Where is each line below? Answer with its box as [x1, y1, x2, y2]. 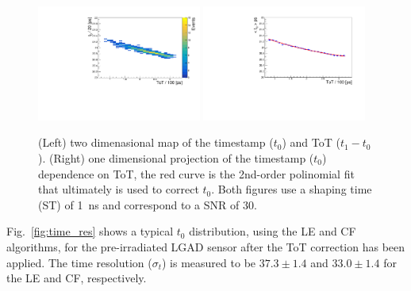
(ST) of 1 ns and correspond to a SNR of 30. [38, 196, 257, 213]
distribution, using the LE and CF [189, 223, 356, 239]
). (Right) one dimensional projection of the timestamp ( [38, 150, 314, 167]
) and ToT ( [282, 134, 340, 151]
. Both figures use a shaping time [211, 181, 372, 197]
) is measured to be [162, 254, 256, 270]
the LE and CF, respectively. [6, 270, 147, 286]
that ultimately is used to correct [38, 181, 199, 197]
